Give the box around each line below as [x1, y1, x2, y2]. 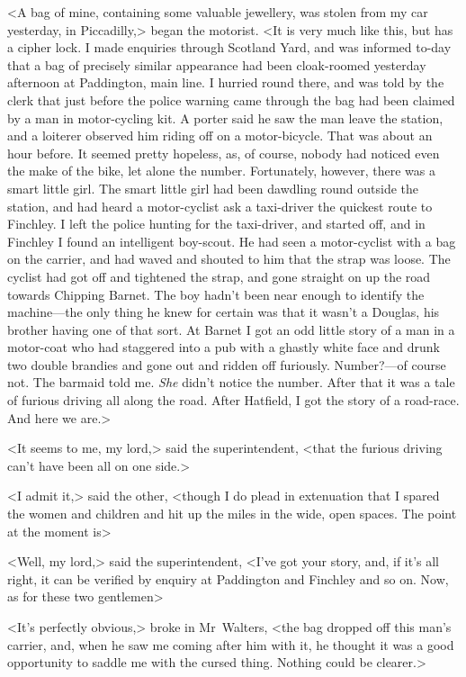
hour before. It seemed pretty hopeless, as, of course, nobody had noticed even [7, 143, 440, 162]
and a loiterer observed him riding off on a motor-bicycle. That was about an [7, 126, 433, 145]
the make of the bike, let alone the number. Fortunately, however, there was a [7, 161, 436, 180]
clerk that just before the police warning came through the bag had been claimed [7, 90, 455, 109]
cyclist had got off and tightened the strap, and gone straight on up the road [7, 266, 431, 285]
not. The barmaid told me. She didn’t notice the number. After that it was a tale [7, 373, 455, 392]
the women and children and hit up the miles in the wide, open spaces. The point [7, 504, 457, 523]
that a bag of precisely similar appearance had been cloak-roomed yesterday [7, 55, 426, 74]
